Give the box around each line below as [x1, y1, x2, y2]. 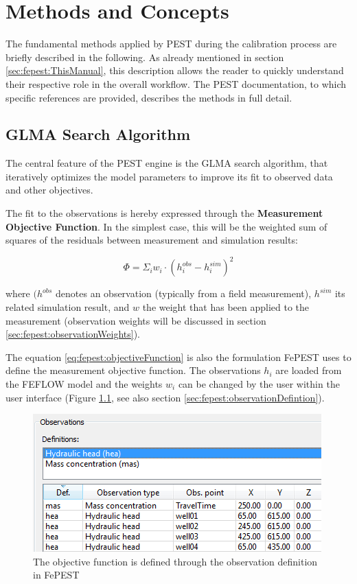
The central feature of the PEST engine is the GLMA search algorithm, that [5, 156, 328, 170]
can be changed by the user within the [178, 376, 340, 390]
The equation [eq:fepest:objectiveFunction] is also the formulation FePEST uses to [5, 349, 352, 364]
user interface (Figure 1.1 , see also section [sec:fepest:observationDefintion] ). [5, 390, 325, 404]
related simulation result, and [5, 299, 130, 314]
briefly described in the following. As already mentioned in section [5, 49, 284, 64]
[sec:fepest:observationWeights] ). [5, 327, 140, 341]
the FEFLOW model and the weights [5, 376, 163, 390]
